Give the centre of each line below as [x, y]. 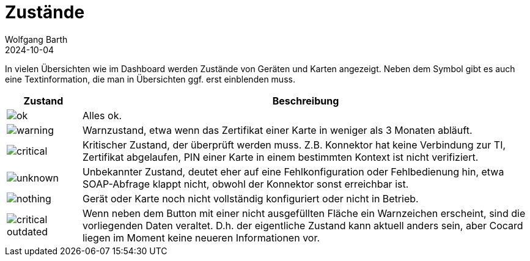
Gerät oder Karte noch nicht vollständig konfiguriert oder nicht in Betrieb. [250, 198]
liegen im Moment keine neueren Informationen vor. [201, 237]
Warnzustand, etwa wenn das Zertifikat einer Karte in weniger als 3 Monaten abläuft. [277, 130]
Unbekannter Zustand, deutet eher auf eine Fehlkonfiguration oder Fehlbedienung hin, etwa [293, 171]
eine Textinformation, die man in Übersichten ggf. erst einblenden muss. [150, 79]
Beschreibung [306, 101]
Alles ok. [102, 115]
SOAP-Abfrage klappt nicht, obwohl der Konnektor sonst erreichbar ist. [245, 184]
